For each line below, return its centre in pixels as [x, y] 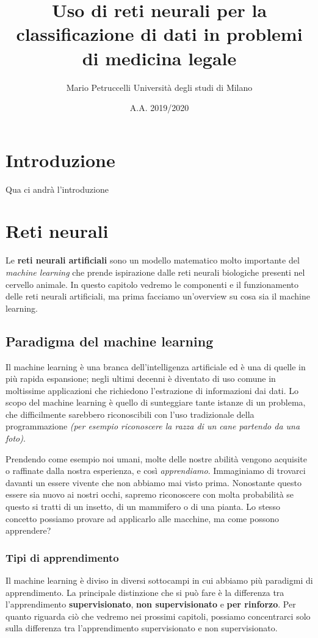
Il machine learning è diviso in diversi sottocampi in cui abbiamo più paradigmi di [159, 580]
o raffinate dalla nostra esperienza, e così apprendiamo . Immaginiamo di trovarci [156, 471]
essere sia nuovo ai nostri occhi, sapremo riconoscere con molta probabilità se [150, 494]
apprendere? [28, 530]
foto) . [16, 438]
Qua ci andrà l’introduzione [57, 189]
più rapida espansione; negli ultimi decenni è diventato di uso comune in [141, 378]
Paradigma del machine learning [110, 341]
